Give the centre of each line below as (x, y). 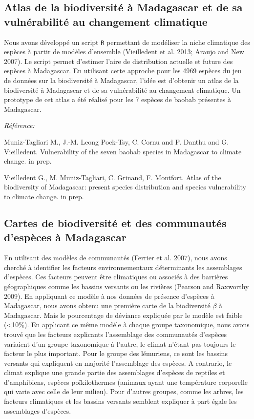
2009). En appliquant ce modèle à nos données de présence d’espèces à (109, 296)
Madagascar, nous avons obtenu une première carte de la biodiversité (107, 305)
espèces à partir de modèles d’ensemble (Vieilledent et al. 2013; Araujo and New (124, 52)
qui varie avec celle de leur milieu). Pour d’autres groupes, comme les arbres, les (124, 391)
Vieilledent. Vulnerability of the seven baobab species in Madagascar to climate (123, 151)
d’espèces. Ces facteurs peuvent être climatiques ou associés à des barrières (116, 277)
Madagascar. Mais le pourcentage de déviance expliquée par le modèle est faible (123, 315)
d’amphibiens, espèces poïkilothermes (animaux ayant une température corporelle (126, 382)
